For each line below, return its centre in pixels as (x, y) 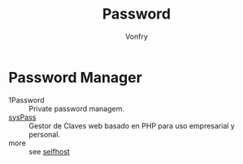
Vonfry (137, 36)
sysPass (22, 117)
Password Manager (75, 77)
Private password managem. (76, 108)
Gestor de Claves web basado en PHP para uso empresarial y (132, 125)
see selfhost (50, 151)
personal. (45, 134)
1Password (26, 100)
